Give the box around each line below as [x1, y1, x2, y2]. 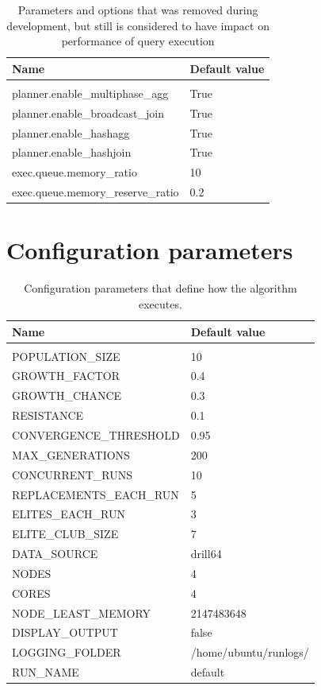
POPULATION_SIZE [12, 347, 120, 364]
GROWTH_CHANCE [12, 387, 122, 404]
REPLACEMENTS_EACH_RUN [12, 486, 179, 502]
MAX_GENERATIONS [12, 446, 130, 463]
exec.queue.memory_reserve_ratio [12, 184, 179, 200]
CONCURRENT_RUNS [12, 466, 133, 483]
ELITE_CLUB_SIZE [12, 525, 119, 542]
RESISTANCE [12, 407, 84, 424]
